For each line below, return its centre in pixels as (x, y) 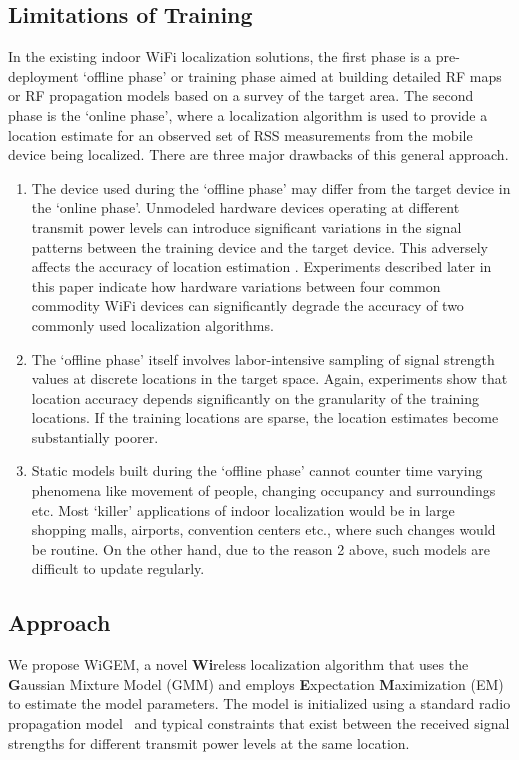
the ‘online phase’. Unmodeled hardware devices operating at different (245, 207)
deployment (43, 75)
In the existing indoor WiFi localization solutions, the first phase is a (220, 56)
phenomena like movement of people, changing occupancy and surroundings (263, 490)
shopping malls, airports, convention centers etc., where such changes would (263, 529)
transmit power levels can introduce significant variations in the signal (246, 226)
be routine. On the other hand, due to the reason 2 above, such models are (260, 548)
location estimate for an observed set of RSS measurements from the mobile (240, 134)
